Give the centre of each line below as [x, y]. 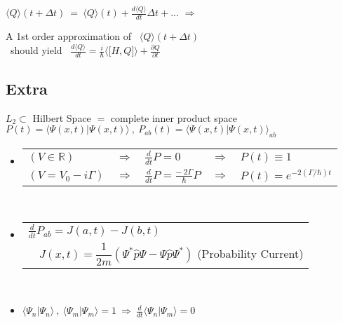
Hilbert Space [62, 117]
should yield [36, 50]
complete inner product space [174, 117]
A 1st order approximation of [69, 36]
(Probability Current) [250, 253]
